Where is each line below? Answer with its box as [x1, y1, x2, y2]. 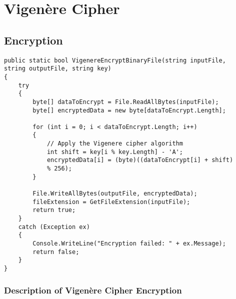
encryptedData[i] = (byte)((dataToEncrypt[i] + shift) [46, 156, 233, 164]
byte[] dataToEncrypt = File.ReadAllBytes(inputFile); [32, 98, 219, 105]
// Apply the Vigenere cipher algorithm [46, 140, 183, 147]
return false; [32, 248, 79, 255]
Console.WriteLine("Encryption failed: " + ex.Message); [32, 240, 226, 247]
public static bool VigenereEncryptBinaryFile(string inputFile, [4, 56, 226, 64]
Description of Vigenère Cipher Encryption [4, 283, 182, 296]
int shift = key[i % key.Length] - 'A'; [46, 148, 183, 155]
